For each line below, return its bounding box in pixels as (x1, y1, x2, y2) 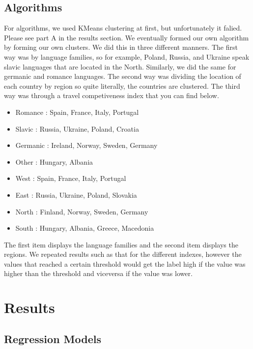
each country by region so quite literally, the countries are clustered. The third (4, 80, 240, 91)
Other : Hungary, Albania (15, 156, 93, 167)
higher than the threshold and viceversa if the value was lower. (4, 268, 193, 279)
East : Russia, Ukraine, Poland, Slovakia (15, 189, 137, 200)
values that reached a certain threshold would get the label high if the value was (4, 258, 246, 269)
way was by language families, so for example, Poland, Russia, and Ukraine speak (4, 51, 250, 62)
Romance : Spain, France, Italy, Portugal (15, 106, 139, 117)
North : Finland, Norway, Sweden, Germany (15, 206, 148, 216)
